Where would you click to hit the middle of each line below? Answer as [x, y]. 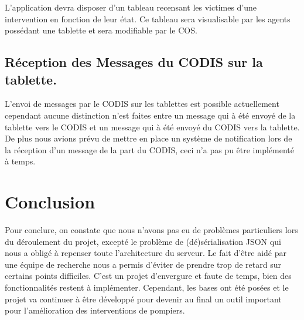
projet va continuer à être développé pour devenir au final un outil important [143, 299]
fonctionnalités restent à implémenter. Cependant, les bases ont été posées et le [147, 287]
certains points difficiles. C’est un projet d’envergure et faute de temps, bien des [148, 276]
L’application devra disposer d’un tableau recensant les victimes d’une [131, 7]
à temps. [20, 161]
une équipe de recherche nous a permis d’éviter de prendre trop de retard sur [143, 264]
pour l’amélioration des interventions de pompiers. [95, 310]
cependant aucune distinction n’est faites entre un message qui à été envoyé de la [150, 115]
